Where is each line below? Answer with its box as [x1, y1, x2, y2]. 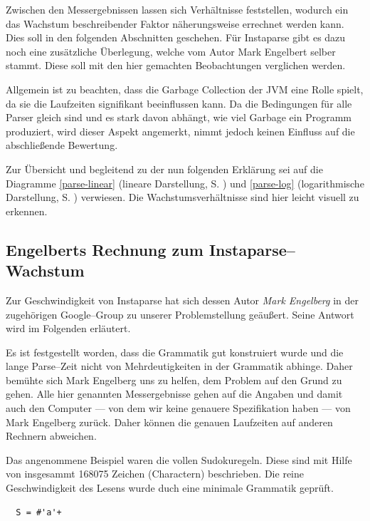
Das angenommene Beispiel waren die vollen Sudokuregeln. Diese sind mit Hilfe [6, 452, 352, 467]
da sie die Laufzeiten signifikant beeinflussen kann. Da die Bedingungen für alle [6, 96, 352, 110]
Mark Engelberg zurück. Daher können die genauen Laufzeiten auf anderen [6, 414, 333, 429]
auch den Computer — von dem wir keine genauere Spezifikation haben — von [6, 401, 351, 416]
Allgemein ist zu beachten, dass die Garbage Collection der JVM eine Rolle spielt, [6, 81, 364, 96]
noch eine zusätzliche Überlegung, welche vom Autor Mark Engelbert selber [6, 43, 336, 58]
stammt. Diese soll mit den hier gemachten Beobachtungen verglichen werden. [6, 58, 346, 73]
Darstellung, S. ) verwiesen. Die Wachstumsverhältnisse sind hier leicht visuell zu [6, 190, 359, 205]
